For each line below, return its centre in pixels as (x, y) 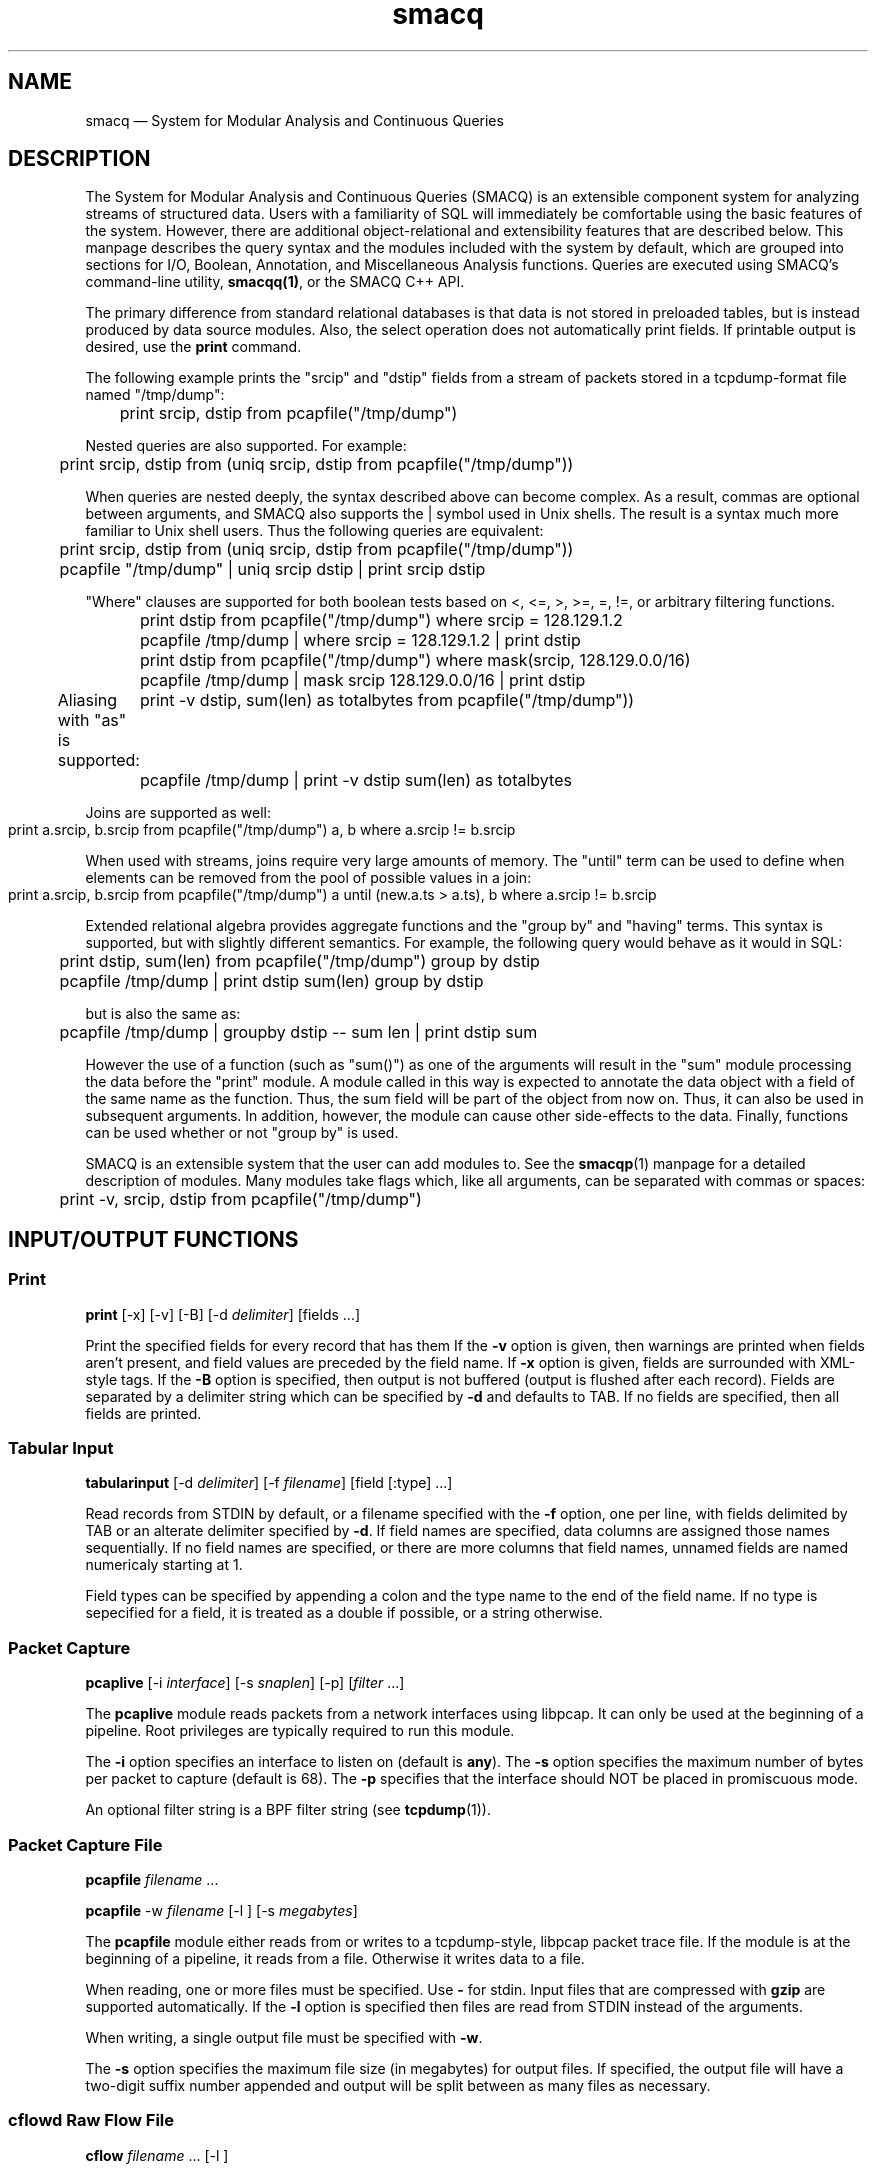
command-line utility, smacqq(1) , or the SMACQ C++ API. (275, 282)
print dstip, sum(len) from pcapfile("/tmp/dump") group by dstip (299, 961)
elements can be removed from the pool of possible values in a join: (308, 878)
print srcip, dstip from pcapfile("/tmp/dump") (288, 413)
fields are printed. (143, 1413)
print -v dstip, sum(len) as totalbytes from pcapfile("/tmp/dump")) (387, 700)
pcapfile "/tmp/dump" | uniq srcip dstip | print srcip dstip (272, 569)
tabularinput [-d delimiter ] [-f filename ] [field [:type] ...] (269, 1483)
